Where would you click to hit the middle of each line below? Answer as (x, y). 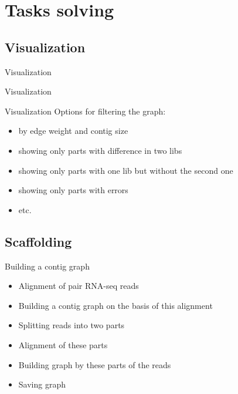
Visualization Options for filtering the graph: (85, 111)
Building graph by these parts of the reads (95, 364)
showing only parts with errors (73, 190)
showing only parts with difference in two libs (100, 150)
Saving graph (42, 384)
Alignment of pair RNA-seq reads (79, 286)
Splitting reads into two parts (72, 325)
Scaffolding (38, 241)
